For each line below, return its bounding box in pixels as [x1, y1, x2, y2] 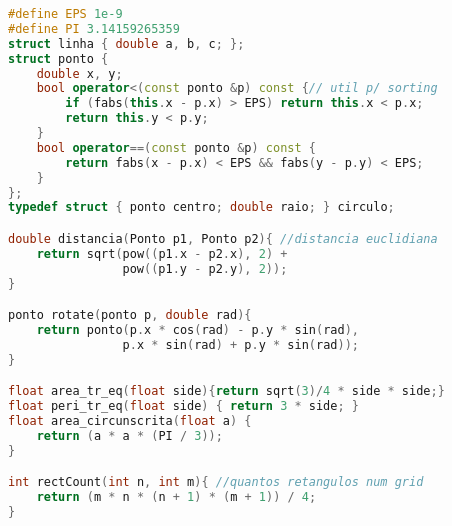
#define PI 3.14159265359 [8, 21, 180, 36]
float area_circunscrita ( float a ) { [8, 413, 252, 428]
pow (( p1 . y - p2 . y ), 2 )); [122, 261, 288, 276]
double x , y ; [36, 66, 123, 81]
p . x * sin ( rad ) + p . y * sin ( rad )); [122, 337, 359, 352]
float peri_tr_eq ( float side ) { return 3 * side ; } [8, 399, 359, 414]
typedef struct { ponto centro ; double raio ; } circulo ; [8, 200, 395, 215]
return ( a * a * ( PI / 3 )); [36, 428, 223, 443]
